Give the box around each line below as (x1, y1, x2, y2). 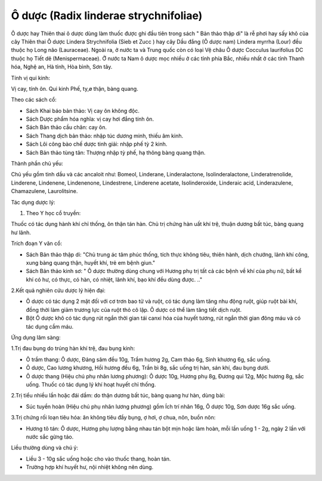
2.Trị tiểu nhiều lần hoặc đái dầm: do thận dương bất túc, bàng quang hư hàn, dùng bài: (11, 392, 225, 399)
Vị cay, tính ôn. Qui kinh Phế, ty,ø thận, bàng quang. (11, 85, 138, 92)
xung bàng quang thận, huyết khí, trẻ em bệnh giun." (26, 259, 155, 266)
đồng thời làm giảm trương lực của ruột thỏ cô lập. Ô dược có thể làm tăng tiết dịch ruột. (26, 306, 241, 313)
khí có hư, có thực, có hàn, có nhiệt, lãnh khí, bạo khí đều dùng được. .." (26, 275, 203, 283)
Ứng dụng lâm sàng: (11, 334, 61, 341)
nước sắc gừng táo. (26, 433, 74, 440)
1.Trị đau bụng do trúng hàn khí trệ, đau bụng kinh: (11, 345, 135, 352)
